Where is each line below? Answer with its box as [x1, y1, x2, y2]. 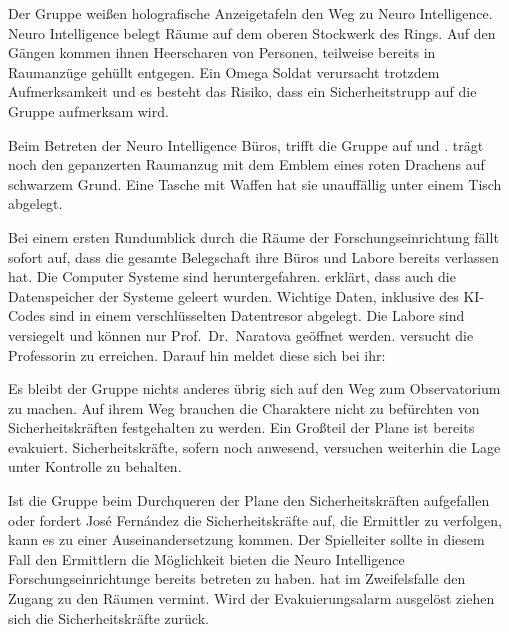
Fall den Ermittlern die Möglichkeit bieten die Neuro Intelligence [8, 548, 405, 569]
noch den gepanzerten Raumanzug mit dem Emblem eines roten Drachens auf [8, 154, 485, 175]
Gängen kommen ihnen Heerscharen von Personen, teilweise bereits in [8, 42, 436, 63]
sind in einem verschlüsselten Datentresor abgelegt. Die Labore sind [49, 305, 465, 326]
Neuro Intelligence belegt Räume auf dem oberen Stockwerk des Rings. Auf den [8, 22, 496, 43]
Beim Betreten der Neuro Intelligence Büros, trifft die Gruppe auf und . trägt [8, 134, 484, 155]
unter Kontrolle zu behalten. [8, 456, 182, 477]
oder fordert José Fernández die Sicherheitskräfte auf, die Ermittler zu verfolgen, [8, 509, 502, 530]
